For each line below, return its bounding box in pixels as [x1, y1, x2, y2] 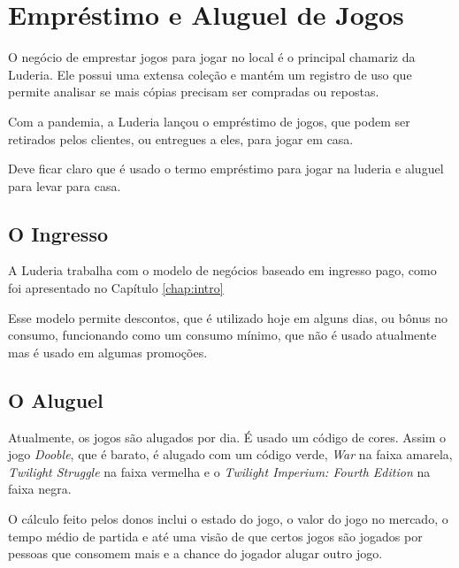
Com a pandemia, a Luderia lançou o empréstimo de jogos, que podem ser [8, 111, 410, 130]
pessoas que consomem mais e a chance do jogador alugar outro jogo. [8, 544, 383, 563]
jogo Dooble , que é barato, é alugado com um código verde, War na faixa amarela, [8, 445, 453, 464]
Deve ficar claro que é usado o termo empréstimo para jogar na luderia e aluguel [8, 159, 444, 178]
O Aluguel [8, 386, 103, 413]
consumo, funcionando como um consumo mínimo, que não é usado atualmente [8, 326, 437, 344]
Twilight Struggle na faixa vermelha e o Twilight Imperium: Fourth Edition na [8, 462, 431, 480]
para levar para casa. [8, 176, 121, 195]
